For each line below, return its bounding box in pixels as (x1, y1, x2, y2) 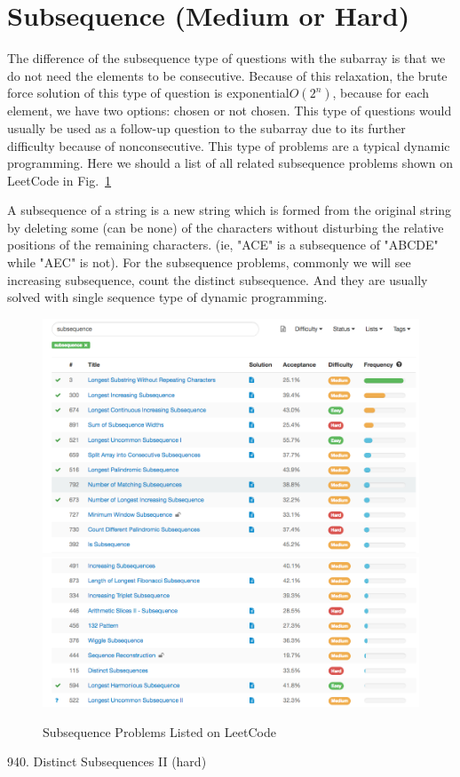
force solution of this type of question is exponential (7, 83, 289, 102)
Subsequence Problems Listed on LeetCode (43, 722, 276, 741)
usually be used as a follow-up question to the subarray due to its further (7, 118, 406, 137)
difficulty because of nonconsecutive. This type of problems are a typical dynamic (7, 136, 450, 155)
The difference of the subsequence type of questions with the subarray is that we (7, 49, 446, 67)
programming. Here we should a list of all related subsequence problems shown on (7, 154, 453, 172)
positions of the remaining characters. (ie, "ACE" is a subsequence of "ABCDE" (7, 235, 439, 254)
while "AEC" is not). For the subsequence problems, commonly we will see (7, 253, 411, 272)
